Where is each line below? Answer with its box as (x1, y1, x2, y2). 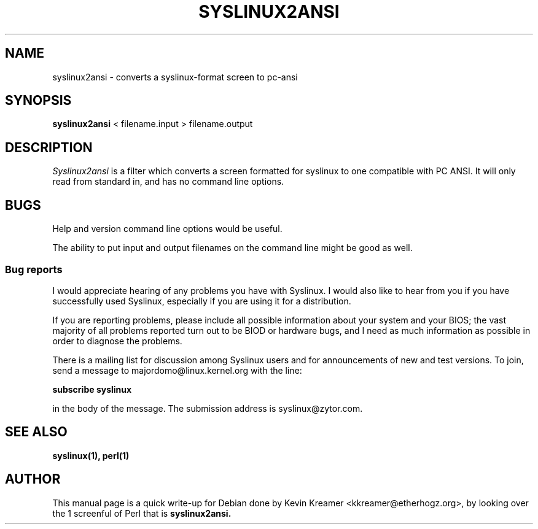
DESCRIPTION (5, 139, 93, 155)
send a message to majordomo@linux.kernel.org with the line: (52, 365, 302, 376)
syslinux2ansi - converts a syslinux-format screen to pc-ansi (52, 71, 298, 82)
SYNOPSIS (5, 93, 72, 109)
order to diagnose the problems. (52, 335, 182, 346)
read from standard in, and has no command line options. (52, 176, 284, 187)
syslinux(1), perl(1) (52, 450, 130, 461)
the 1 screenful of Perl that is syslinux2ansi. (52, 508, 232, 519)
